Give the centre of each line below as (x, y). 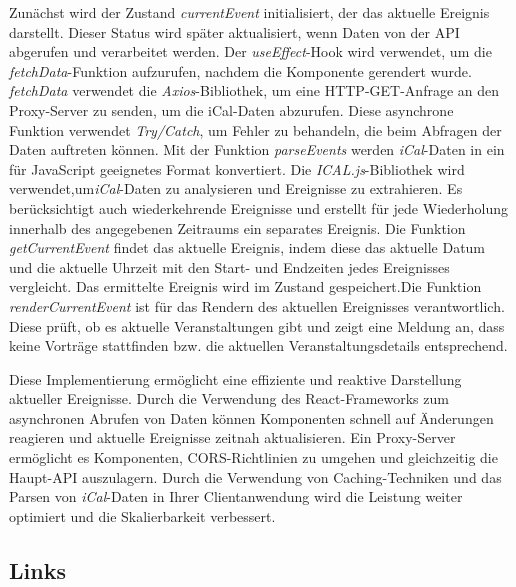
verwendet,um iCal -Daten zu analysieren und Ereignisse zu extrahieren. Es (236, 188)
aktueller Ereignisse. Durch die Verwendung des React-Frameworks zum (229, 398)
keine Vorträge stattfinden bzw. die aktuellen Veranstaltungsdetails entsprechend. (258, 345)
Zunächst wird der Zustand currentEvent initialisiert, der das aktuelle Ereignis (249, 12)
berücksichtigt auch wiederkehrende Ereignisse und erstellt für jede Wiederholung (258, 207)
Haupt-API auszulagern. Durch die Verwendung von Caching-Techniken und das (255, 476)
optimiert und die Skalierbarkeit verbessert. (142, 515)
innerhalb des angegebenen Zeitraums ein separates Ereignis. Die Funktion (237, 227)
